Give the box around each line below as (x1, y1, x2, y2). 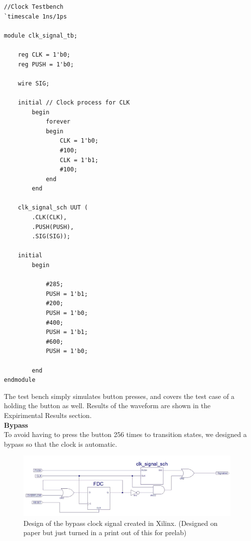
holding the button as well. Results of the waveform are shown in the (4, 400, 210, 411)
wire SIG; (18, 80, 50, 87)
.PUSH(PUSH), (32, 223, 74, 230)
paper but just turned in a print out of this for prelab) (23, 527, 187, 538)
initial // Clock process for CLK (18, 99, 130, 106)
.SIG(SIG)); (32, 233, 71, 240)
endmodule (4, 376, 36, 384)
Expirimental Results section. (4, 410, 92, 420)
